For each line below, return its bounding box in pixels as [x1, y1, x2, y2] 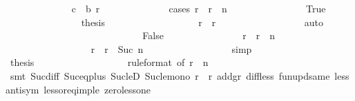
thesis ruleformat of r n [10, 55, 209, 69]
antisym [6, 82, 39, 96]
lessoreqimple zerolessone [44, 82, 151, 96]
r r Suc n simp [90, 41, 252, 56]
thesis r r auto [81, 14, 323, 29]
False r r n [142, 28, 276, 43]
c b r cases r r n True [71, 1, 326, 15]
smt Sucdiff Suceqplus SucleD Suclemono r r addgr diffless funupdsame [10, 68, 330, 82]
